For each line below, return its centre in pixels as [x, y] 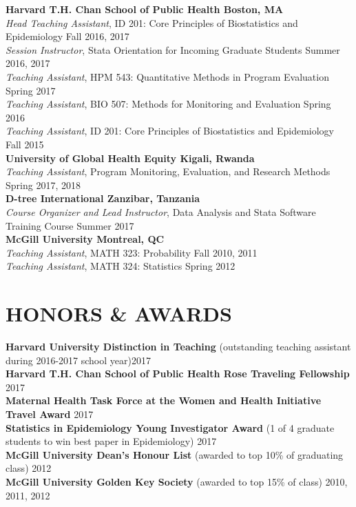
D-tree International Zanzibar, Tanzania [103, 198]
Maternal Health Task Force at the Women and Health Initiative [164, 400]
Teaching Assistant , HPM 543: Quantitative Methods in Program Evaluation [167, 76]
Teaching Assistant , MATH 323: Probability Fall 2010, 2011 [132, 252]
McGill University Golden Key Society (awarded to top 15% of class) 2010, [177, 481]
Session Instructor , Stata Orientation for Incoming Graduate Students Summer [173, 49]
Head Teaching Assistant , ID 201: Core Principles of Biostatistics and [152, 22]
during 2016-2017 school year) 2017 [78, 360]
